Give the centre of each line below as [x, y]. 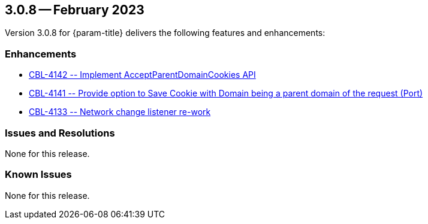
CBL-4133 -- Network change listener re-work [120, 112]
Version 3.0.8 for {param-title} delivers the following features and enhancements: [165, 33]
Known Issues [38, 175]
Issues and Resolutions [60, 133]
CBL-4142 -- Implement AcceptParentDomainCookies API [142, 75]
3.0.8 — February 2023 [75, 10]
